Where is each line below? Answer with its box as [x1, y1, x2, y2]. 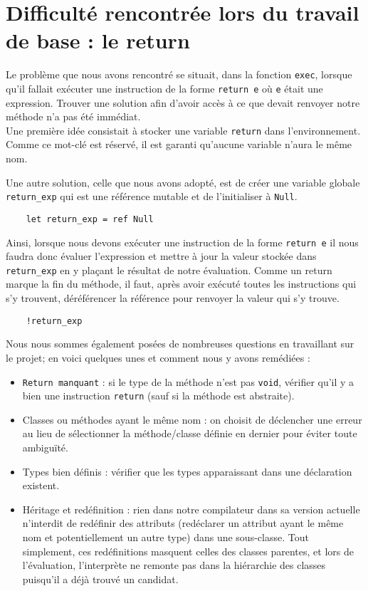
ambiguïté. [22, 440, 68, 454]
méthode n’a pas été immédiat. [6, 109, 141, 124]
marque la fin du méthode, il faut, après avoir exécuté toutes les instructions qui [6, 276, 357, 291]
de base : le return [6, 26, 190, 55]
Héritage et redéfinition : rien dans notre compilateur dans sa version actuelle [22, 501, 360, 516]
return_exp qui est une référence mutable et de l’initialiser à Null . [6, 189, 298, 204]
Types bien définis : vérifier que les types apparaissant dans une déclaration [22, 464, 352, 478]
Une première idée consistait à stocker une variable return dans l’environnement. [6, 122, 361, 137]
